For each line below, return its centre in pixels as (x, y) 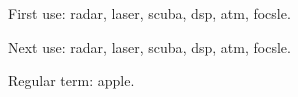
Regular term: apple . (71, 80)
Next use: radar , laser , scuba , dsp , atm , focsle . (149, 46)
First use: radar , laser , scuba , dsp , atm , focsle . (149, 13)
